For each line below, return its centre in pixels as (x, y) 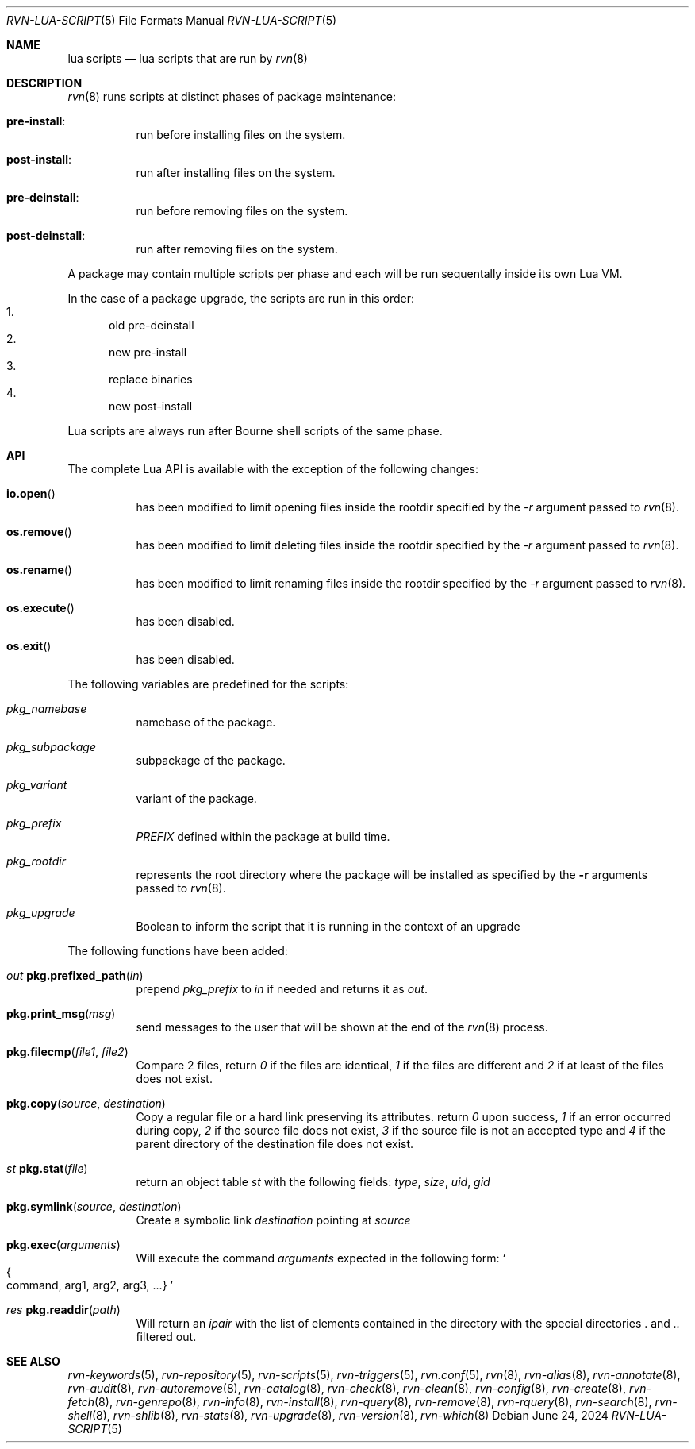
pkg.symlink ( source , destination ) (94, 1206)
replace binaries (151, 379)
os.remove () (39, 532)
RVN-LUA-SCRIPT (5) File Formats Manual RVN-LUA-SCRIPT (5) (172, 20)
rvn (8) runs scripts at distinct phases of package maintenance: (232, 96)
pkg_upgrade (41, 913)
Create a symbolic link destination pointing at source (273, 1220)
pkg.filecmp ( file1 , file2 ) (67, 1052)
